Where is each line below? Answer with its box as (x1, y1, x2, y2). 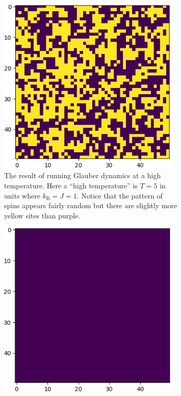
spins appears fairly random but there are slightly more (4, 200, 177, 211)
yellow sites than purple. (4, 210, 81, 220)
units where (4, 190, 40, 201)
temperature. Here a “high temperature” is (4, 180, 138, 190)
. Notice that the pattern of (76, 190, 163, 201)
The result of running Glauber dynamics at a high (4, 170, 161, 181)
